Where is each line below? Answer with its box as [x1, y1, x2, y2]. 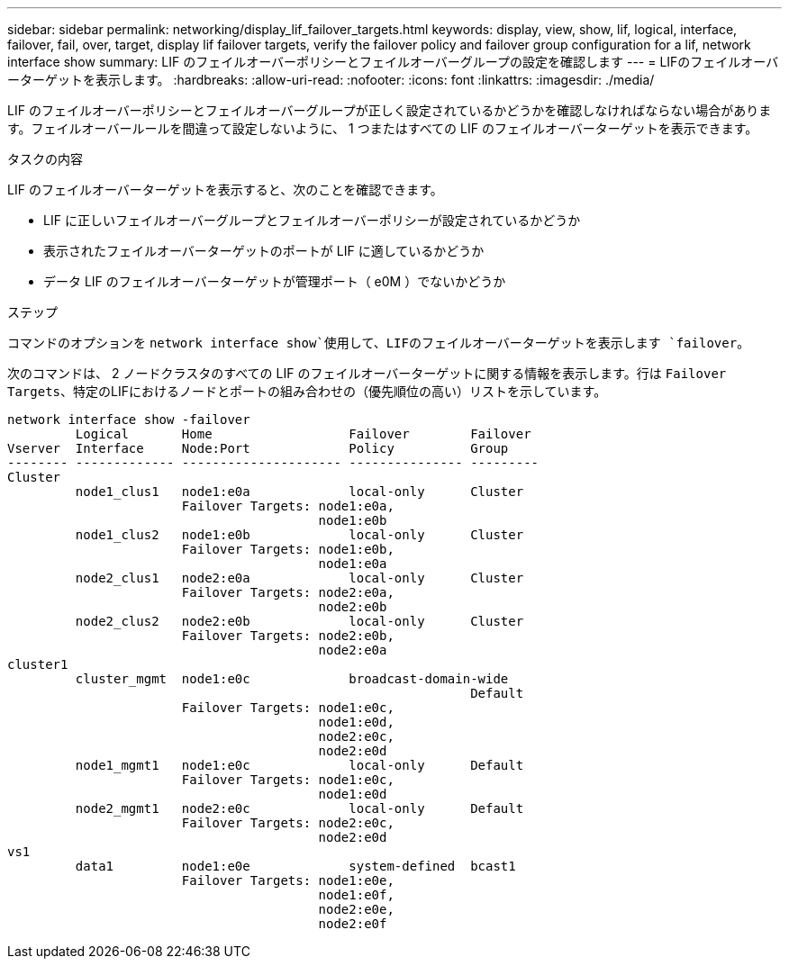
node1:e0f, [318, 888, 394, 902]
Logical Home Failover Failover [75, 427, 531, 441]
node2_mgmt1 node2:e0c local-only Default [75, 801, 524, 816]
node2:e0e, [318, 902, 394, 916]
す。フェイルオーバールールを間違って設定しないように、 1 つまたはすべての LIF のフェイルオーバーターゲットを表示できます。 [7, 121, 758, 136]
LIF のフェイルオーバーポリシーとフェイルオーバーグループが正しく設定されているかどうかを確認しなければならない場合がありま [7, 103, 772, 118]
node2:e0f [318, 916, 387, 931]
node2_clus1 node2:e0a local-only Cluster [75, 571, 524, 585]
